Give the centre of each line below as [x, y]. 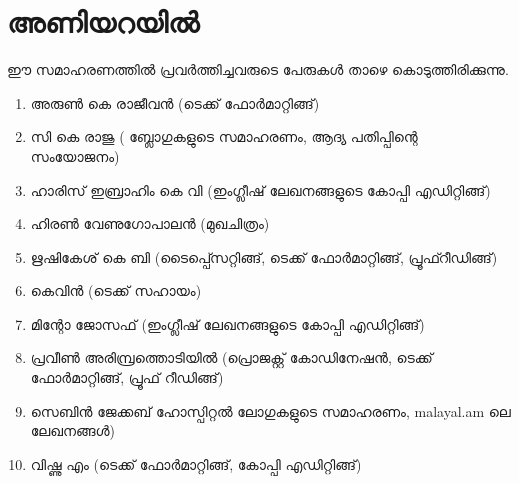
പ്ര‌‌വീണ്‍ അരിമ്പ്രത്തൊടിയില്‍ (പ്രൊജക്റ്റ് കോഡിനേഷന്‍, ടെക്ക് [231, 357]
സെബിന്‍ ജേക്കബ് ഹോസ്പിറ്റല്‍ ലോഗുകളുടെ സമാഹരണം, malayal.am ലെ [270, 410]
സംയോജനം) [75, 155]
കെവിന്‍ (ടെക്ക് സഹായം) [116, 290]
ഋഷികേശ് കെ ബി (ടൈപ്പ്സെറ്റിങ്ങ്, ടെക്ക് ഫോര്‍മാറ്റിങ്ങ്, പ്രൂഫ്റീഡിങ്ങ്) [264, 256]
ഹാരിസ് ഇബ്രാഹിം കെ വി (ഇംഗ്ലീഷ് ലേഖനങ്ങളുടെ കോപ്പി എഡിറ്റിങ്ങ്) [260, 189]
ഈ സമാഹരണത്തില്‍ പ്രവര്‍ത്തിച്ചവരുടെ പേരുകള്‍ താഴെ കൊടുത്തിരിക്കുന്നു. [258, 69]
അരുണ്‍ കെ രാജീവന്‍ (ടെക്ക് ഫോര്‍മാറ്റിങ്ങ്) [175, 102]
